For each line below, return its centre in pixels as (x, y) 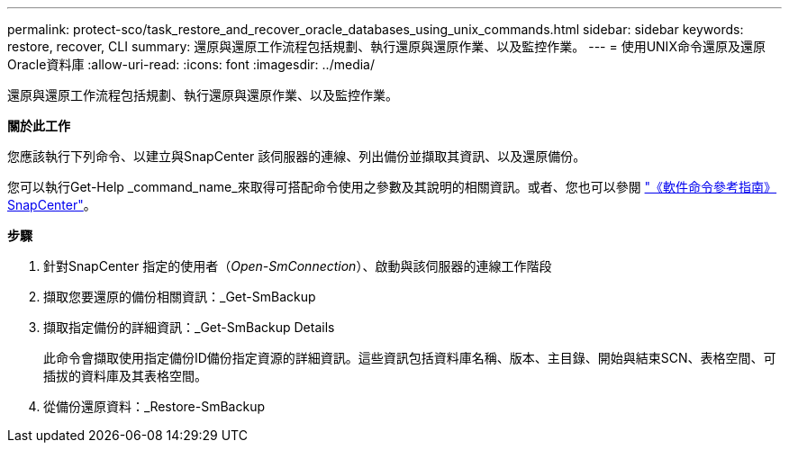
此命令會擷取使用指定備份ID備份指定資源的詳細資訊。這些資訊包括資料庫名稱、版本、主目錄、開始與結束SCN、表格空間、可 (410, 358)
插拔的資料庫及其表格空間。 (125, 376)
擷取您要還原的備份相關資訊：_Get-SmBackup (180, 297)
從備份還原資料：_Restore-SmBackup (154, 406)
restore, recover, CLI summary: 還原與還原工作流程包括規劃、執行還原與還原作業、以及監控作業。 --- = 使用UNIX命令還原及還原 (386, 46)
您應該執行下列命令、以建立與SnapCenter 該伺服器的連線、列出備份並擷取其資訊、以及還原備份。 (297, 156)
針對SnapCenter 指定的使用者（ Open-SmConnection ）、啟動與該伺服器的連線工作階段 (298, 266)
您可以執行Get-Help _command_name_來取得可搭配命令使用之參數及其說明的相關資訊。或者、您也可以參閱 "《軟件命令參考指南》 (392, 187)
